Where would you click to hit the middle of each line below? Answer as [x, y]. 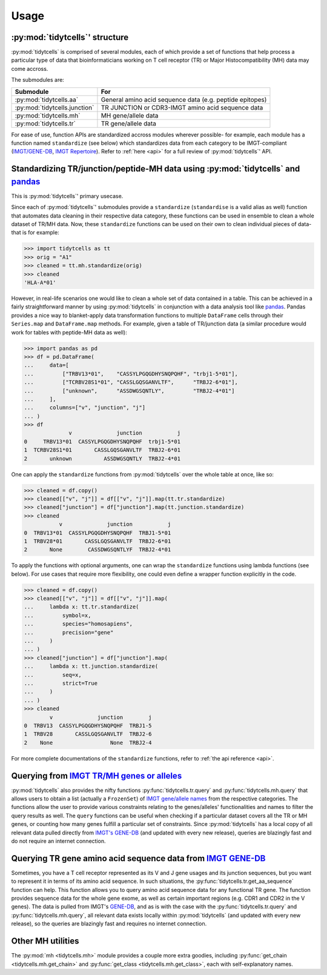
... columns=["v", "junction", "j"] [84, 408]
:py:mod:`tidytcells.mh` [48, 115]
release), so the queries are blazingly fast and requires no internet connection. [109, 923]
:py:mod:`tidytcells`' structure [70, 37]
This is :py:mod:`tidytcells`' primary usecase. [67, 196]
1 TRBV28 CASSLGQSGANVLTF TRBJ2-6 [88, 734]
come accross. [30, 68]
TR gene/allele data [129, 123]
